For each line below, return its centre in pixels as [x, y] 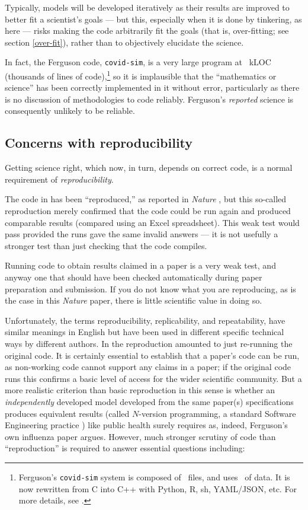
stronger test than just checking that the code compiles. [106, 245]
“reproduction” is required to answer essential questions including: [125, 448]
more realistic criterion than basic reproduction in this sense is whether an [140, 390]
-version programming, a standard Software [217, 413]
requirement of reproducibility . [59, 179]
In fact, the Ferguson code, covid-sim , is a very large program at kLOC [138, 62]
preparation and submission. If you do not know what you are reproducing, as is [150, 289]
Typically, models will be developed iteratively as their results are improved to [147, 7]
